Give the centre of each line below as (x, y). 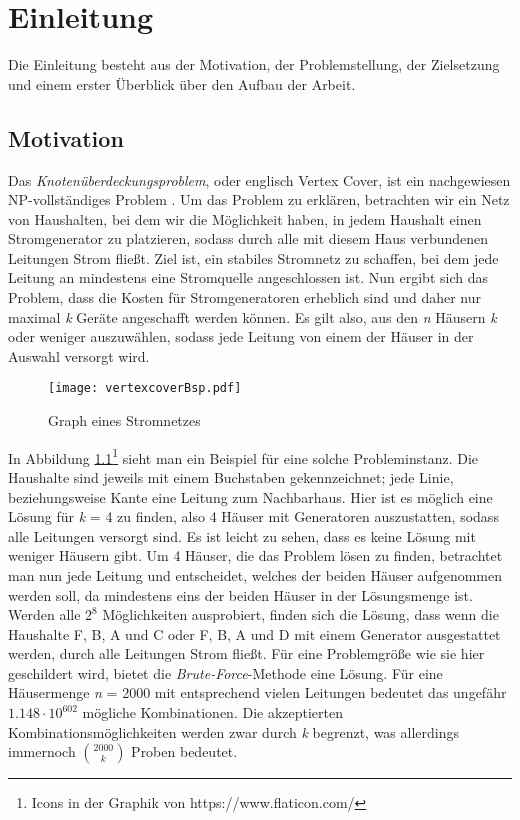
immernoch (42, 751)
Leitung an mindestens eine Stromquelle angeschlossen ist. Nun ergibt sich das (248, 277)
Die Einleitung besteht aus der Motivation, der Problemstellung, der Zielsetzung (254, 64)
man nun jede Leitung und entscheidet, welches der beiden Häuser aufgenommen (255, 574)
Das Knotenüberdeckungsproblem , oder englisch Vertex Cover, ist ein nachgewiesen (259, 179)
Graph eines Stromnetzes (124, 420)
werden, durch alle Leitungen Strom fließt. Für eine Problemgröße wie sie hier (246, 653)
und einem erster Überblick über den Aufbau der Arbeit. (182, 83)
